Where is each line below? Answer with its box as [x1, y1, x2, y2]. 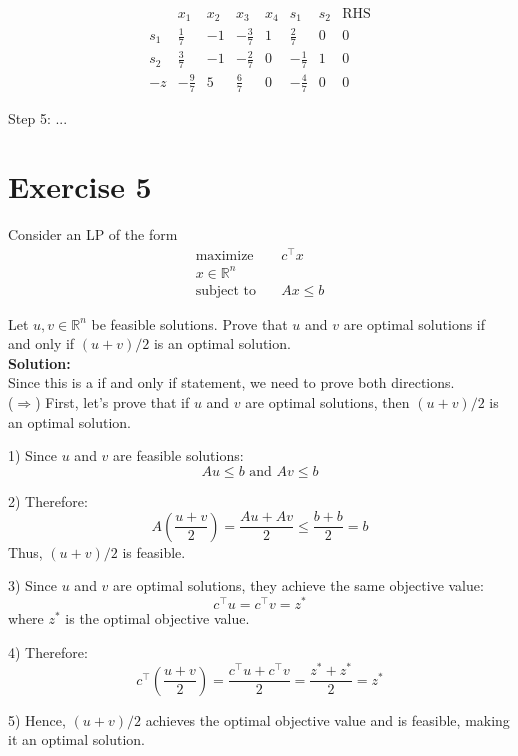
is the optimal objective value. [65, 608, 250, 629]
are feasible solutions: [113, 445, 244, 466]
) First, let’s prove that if [35, 391, 190, 412]
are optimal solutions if [343, 313, 486, 334]
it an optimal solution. [8, 729, 145, 750]
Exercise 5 [8, 166, 152, 207]
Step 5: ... [8, 107, 68, 128]
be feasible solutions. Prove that [91, 313, 288, 334]
